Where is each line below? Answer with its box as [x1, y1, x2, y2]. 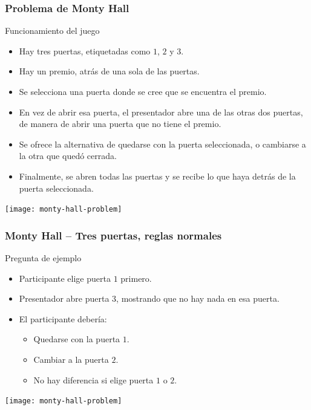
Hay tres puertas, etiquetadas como [19, 44, 151, 57]
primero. [120, 272, 152, 284]
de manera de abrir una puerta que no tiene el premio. [19, 117, 221, 130]
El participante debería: [19, 312, 107, 325]
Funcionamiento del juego [5, 24, 100, 37]
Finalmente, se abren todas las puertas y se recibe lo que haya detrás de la [19, 169, 296, 182]
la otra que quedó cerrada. [19, 149, 117, 162]
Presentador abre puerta [19, 292, 110, 305]
